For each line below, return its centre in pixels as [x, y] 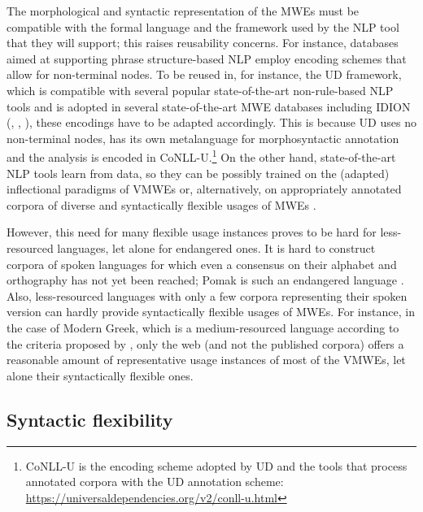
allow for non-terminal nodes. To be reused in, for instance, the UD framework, [204, 74]
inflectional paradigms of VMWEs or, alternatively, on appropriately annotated [204, 189]
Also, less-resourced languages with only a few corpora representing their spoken [207, 295]
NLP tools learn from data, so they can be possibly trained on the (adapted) [198, 173]
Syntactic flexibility [90, 419]
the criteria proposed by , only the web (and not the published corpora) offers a [205, 343]
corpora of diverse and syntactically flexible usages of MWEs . [161, 204]
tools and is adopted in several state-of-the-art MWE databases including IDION [209, 106]
